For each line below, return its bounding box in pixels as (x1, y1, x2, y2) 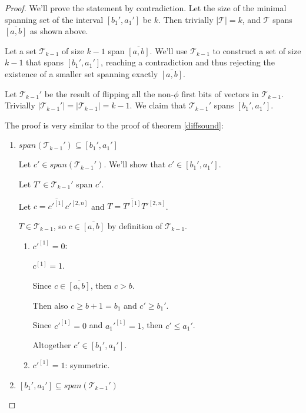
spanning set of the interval (5, 13, 104, 25)
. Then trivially (158, 13, 214, 25)
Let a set (5, 44, 36, 57)
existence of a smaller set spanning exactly (5, 67, 158, 80)
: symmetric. (65, 359, 110, 371)
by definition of (107, 219, 162, 232)
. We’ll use (149, 44, 188, 57)
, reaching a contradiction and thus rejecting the (101, 56, 275, 68)
